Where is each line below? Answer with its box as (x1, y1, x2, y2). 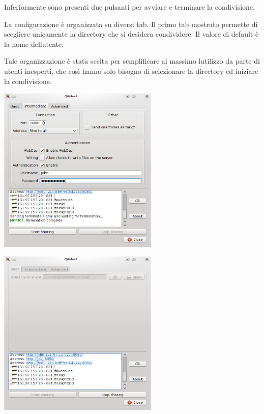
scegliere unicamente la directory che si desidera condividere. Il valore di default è (4, 29, 259, 39)
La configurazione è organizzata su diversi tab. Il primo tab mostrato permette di (4, 18, 258, 29)
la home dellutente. (4, 38, 64, 49)
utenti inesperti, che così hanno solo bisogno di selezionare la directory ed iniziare (4, 65, 258, 76)
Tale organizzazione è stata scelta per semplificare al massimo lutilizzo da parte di (4, 56, 260, 66)
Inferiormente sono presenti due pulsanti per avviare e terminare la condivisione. (4, 2, 255, 12)
